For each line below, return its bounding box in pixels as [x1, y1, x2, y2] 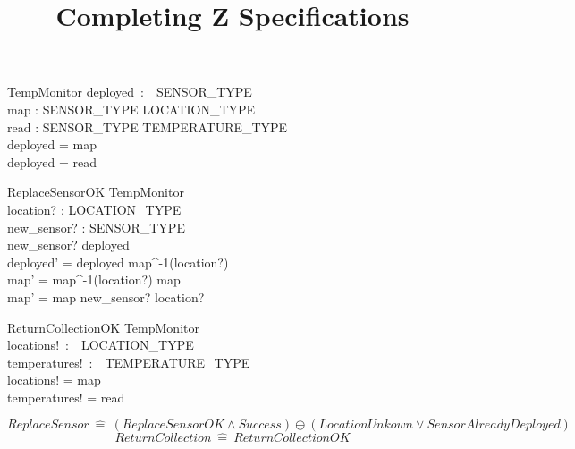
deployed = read [7, 152, 97, 171]
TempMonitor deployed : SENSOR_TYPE [7, 82, 252, 101]
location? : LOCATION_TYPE [7, 199, 182, 218]
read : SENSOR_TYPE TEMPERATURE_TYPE [7, 117, 288, 136]
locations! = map [7, 370, 101, 389]
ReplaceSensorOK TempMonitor [7, 182, 184, 201]
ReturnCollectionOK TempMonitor [7, 318, 199, 336]
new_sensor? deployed [7, 235, 130, 254]
